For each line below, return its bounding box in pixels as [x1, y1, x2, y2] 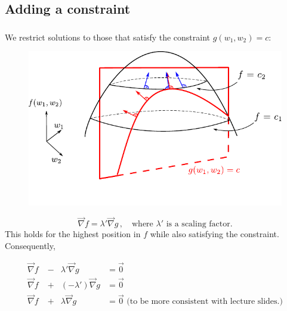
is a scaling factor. [166, 220, 233, 229]
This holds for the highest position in [5, 228, 141, 240]
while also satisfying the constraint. [150, 228, 279, 240]
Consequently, [5, 239, 55, 251]
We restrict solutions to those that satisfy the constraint [5, 30, 211, 43]
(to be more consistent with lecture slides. [126, 297, 280, 306]
